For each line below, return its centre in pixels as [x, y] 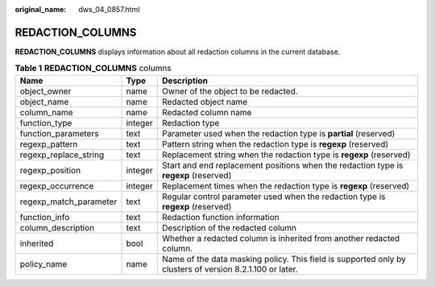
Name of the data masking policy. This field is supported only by [284, 259]
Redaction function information [221, 217]
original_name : [41, 9]
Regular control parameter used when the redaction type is [274, 196]
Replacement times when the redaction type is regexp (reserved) [286, 185]
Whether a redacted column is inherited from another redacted [281, 238]
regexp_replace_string [62, 155]
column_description [57, 227]
